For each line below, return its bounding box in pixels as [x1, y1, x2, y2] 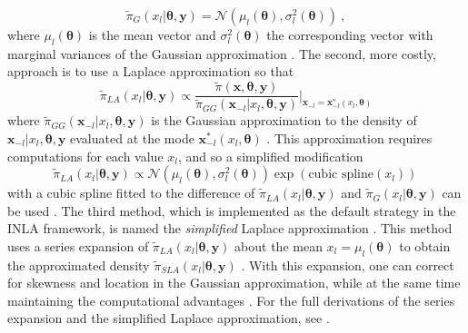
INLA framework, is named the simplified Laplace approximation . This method [7, 219, 453, 238]
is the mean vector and [88, 25, 216, 44]
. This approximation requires [266, 128, 433, 147]
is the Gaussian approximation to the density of [151, 111, 417, 130]
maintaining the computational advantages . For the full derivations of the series [7, 290, 455, 309]
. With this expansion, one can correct [241, 255, 454, 274]
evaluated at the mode [70, 128, 194, 147]
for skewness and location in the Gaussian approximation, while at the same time [7, 273, 461, 292]
